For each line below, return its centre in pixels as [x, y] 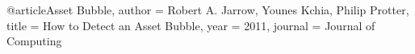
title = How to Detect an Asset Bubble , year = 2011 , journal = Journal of [191, 25]
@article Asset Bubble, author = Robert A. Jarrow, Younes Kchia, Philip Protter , [208, 10]
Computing [34, 41]
